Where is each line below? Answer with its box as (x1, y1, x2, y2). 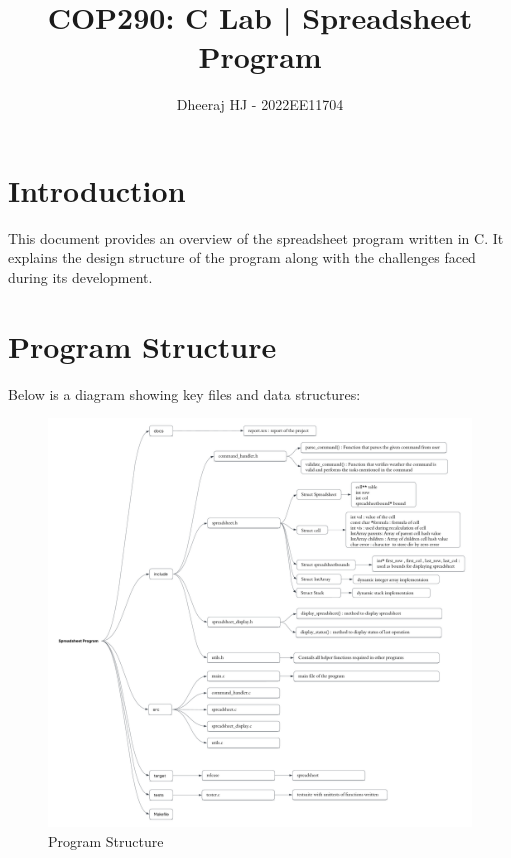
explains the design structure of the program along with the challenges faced (8, 247, 476, 268)
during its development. (8, 267, 153, 288)
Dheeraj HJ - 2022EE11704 (176, 94, 344, 115)
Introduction (8, 169, 186, 210)
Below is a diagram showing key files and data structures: (8, 383, 361, 404)
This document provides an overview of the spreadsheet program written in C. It (8, 227, 504, 248)
